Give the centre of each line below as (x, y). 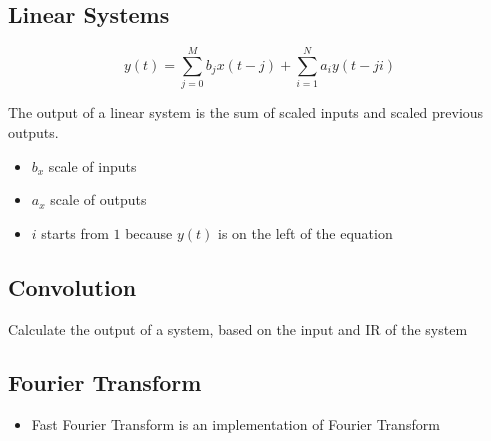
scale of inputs (92, 165)
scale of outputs (98, 199)
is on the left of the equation (305, 232)
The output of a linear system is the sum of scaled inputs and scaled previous (246, 112)
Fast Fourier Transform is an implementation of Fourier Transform (235, 424)
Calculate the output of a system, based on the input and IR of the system (238, 328)
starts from (75, 232)
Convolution (72, 286)
